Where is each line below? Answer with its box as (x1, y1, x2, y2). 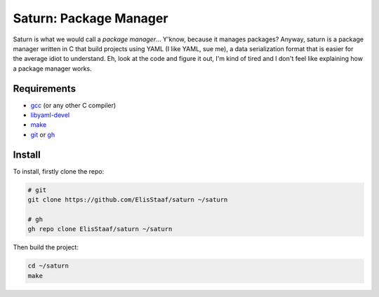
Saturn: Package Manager (13, 11, 168, 26)
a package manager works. (13, 64, 93, 73)
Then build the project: (13, 243, 79, 251)
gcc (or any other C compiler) (30, 101, 117, 109)
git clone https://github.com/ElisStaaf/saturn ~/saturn (27, 196, 228, 204)
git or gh (30, 130, 55, 139)
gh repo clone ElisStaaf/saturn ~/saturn (27, 225, 173, 233)
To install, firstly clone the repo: (13, 167, 105, 175)
